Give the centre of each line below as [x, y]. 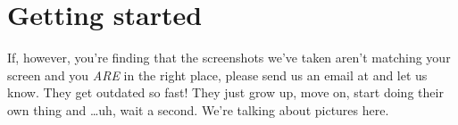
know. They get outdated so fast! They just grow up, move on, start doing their [225, 92]
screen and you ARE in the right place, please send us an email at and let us [217, 75]
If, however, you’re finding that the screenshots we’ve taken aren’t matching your [229, 58]
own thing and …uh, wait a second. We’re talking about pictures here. [198, 109]
